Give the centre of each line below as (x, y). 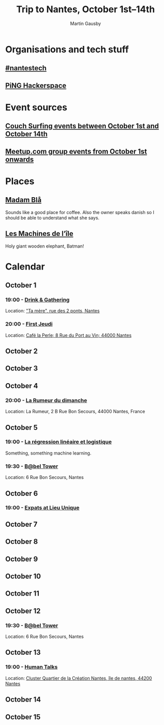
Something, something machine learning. (48, 453)
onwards (20, 159)
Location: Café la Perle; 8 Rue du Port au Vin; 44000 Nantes (69, 335)
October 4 (22, 386)
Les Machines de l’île (39, 234)
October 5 (22, 427)
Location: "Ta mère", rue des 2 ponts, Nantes (52, 311)
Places (20, 181)
